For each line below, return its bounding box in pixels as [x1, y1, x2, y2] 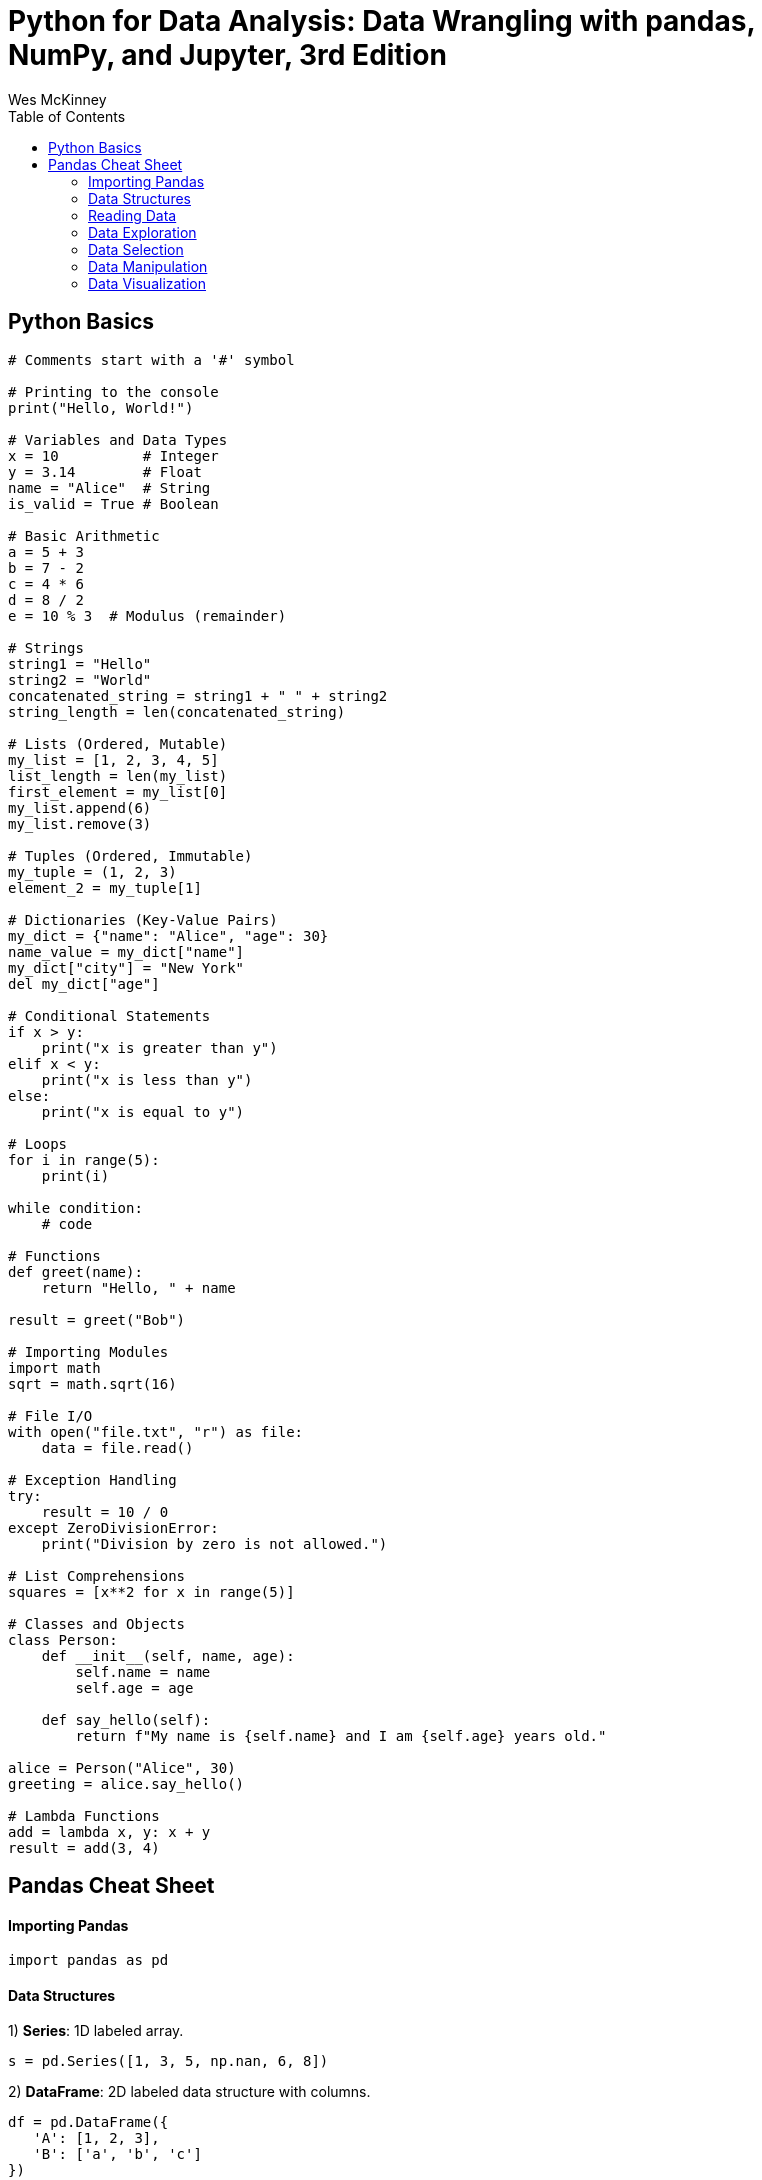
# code [41, 1215, 93, 1232]
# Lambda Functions [8, 1807, 160, 1824]
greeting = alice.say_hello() [8, 1775, 245, 1792]
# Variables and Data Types [8, 431, 228, 448]
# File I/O [8, 1407, 93, 1424]
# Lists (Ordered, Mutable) [8, 735, 228, 752]
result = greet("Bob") [8, 1311, 186, 1328]
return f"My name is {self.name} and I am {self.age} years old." [75, 1727, 607, 1744]
